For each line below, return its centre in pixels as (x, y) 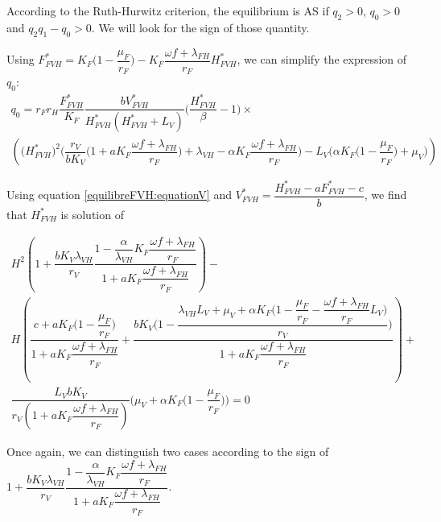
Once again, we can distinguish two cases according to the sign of (168, 452)
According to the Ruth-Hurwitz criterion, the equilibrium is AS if (168, 10)
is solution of (92, 214)
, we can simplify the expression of (322, 59)
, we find (385, 195)
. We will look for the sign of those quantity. (200, 27)
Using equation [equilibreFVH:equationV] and (119, 195)
